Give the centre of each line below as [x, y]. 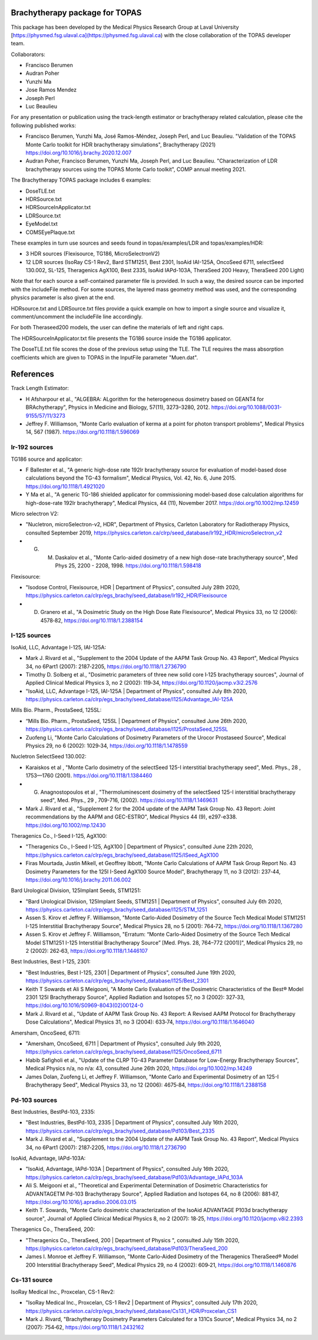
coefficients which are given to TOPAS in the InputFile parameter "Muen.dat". [105, 357]
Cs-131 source [32, 1280]
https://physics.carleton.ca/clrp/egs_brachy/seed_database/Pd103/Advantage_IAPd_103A [134, 1177]
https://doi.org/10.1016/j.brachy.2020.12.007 [79, 153]
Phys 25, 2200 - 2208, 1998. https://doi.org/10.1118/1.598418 [128, 566]
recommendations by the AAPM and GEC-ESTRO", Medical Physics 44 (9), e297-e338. [131, 817]
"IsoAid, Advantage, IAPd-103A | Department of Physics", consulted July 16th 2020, [127, 1169]
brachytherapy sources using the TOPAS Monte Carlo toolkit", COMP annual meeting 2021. [136, 169]
